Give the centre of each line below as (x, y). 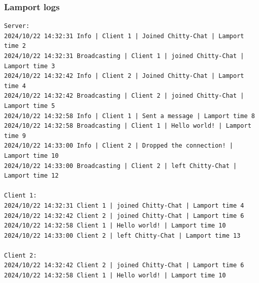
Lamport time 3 (30, 66)
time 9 (15, 136)
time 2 (15, 46)
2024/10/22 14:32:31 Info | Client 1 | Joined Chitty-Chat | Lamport (124, 36)
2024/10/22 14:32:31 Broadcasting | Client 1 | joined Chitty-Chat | (124, 56)
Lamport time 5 (30, 106)
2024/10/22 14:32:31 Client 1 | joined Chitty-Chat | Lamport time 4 (124, 205)
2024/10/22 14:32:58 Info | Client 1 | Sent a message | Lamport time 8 (129, 116)
